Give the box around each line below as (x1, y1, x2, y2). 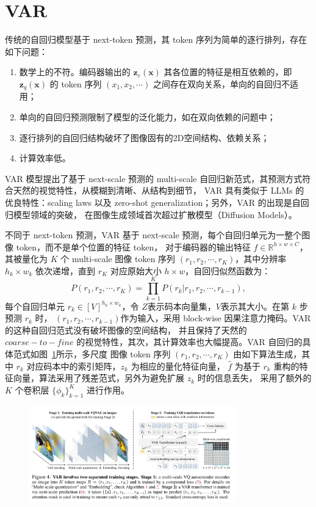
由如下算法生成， (233, 347, 302, 360)
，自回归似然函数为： (185, 264, 271, 277)
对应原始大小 (110, 264, 162, 277)
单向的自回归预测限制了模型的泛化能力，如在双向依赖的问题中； (19, 110, 276, 123)
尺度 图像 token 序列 (90, 347, 171, 360)
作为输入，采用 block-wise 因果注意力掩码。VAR (120, 312, 311, 324)
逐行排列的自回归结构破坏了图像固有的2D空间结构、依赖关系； (19, 131, 270, 144)
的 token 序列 (49, 77, 102, 90)
